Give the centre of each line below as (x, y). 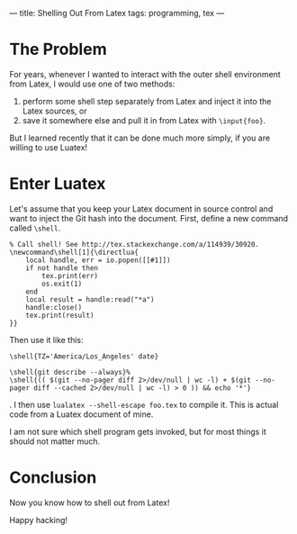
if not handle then (62, 268)
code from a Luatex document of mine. (81, 414)
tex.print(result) (60, 315)
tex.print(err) (70, 276)
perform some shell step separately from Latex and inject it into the (147, 101)
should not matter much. (55, 441)
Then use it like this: (46, 339)
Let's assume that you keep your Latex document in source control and (141, 208)
